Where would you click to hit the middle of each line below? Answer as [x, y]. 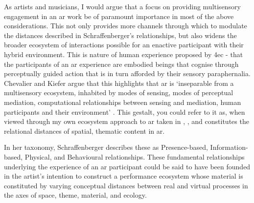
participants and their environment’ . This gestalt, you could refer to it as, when [125, 112]
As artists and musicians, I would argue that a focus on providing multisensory [122, 6]
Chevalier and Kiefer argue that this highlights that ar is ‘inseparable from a [119, 83]
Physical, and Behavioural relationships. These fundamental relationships [135, 156]
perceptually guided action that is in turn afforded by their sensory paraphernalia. [127, 73]
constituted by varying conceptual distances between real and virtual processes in [126, 185]
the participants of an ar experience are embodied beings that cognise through [121, 64]
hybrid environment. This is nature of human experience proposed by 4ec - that [124, 54]
